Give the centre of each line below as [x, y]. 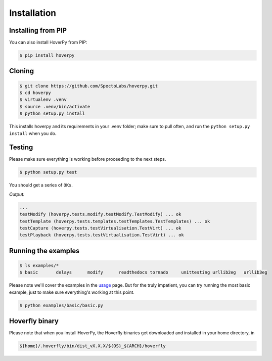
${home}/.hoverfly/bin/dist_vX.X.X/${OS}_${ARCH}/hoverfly [92, 346]
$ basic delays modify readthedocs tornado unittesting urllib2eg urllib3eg [143, 272]
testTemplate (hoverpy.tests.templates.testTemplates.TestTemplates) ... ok [115, 221]
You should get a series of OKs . [41, 185]
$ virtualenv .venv [43, 100]
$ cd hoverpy [35, 93]
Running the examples [45, 250]
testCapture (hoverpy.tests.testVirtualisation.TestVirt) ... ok [100, 228]
